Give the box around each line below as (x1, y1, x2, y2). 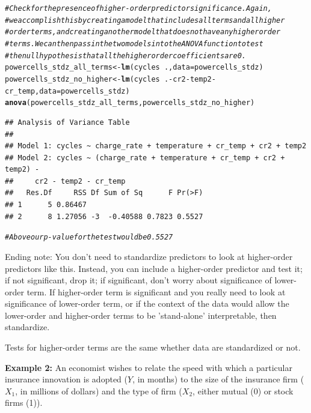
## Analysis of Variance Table (5, 118, 130, 127)
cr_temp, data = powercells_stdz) (5, 86, 130, 95)
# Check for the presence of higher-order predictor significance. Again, (5, 4, 272, 13)
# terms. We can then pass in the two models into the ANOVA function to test (5, 39, 263, 48)
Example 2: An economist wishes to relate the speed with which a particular (5, 361, 292, 373)
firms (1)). (5, 396, 43, 409)
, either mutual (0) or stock (192, 384, 294, 397)
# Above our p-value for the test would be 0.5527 (5, 233, 173, 242)
